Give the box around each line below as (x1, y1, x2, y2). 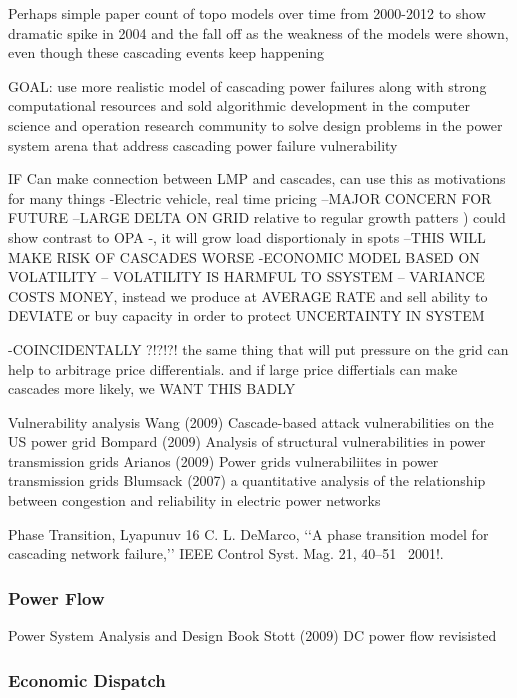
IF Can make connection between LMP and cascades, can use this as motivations (8, 168, 506, 189)
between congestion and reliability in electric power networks (8, 490, 381, 511)
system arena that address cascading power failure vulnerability (8, 134, 398, 155)
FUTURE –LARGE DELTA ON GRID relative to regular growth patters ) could (8, 207, 506, 228)
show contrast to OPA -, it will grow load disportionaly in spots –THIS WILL (8, 226, 486, 247)
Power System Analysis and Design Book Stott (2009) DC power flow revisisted (8, 625, 497, 646)
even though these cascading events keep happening (8, 42, 324, 63)
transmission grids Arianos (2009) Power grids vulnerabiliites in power (8, 450, 439, 471)
